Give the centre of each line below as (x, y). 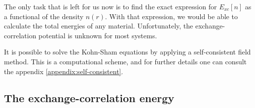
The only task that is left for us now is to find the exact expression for (110, 6)
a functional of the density (44, 16)
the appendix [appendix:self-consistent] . (64, 71)
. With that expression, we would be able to (171, 16)
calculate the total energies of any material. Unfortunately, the (99, 26)
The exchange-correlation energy (89, 97)
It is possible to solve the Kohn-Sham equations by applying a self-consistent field (127, 52)
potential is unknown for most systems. (98, 35)
